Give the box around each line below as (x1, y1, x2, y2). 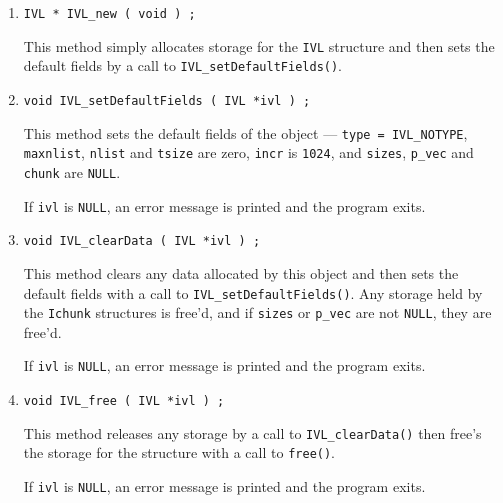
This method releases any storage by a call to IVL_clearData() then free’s (23, 422, 482, 443)
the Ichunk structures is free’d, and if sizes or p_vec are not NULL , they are (23, 302, 492, 323)
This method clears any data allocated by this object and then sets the (23, 262, 459, 283)
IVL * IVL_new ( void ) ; (23, 7, 196, 21)
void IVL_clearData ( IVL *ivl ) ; (23, 234, 261, 249)
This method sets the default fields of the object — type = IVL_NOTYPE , (23, 122, 468, 143)
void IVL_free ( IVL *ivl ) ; (23, 394, 225, 409)
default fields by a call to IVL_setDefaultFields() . (23, 55, 343, 76)
